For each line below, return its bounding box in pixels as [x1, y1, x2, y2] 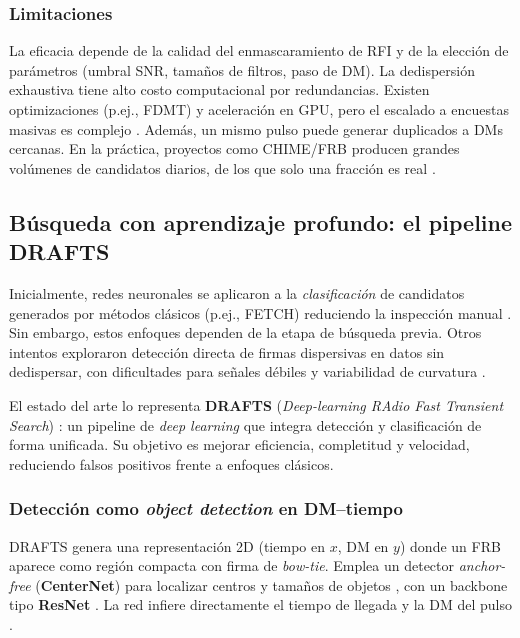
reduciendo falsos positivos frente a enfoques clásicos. [9, 453, 334, 474]
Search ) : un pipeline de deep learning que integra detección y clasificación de [9, 414, 482, 435]
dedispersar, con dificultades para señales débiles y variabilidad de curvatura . [9, 361, 486, 382]
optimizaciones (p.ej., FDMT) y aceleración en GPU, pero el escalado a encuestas [9, 99, 509, 119]
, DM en [337, 535, 389, 556]
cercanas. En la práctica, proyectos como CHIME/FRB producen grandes [9, 138, 460, 159]
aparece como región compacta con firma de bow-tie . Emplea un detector [9, 555, 455, 576]
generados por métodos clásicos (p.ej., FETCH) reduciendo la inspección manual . [9, 302, 512, 323]
